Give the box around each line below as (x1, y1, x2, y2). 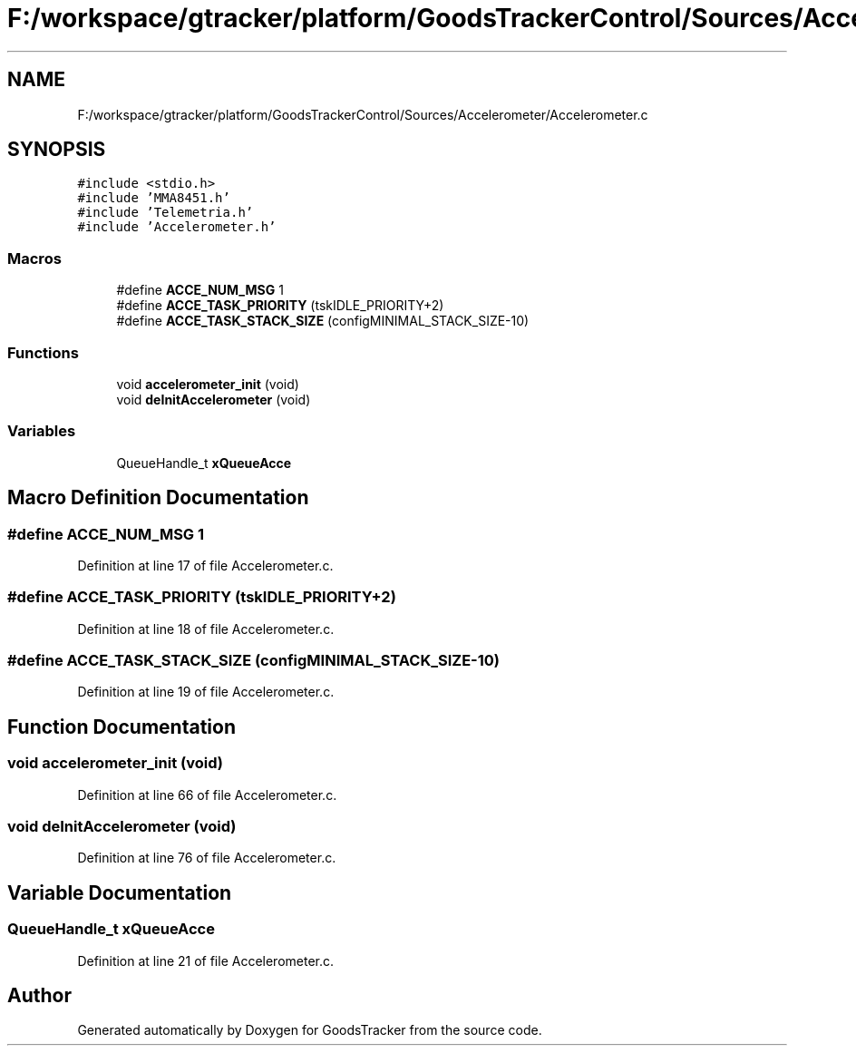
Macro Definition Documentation (7, 486, 309, 510)
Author (7, 984, 72, 1008)
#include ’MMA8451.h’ (77, 190, 230, 206)
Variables (7, 422, 76, 441)
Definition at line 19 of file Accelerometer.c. (77, 684, 335, 700)
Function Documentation (7, 715, 236, 738)
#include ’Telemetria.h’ (77, 205, 254, 220)
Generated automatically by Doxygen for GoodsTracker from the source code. (77, 1022, 542, 1038)
